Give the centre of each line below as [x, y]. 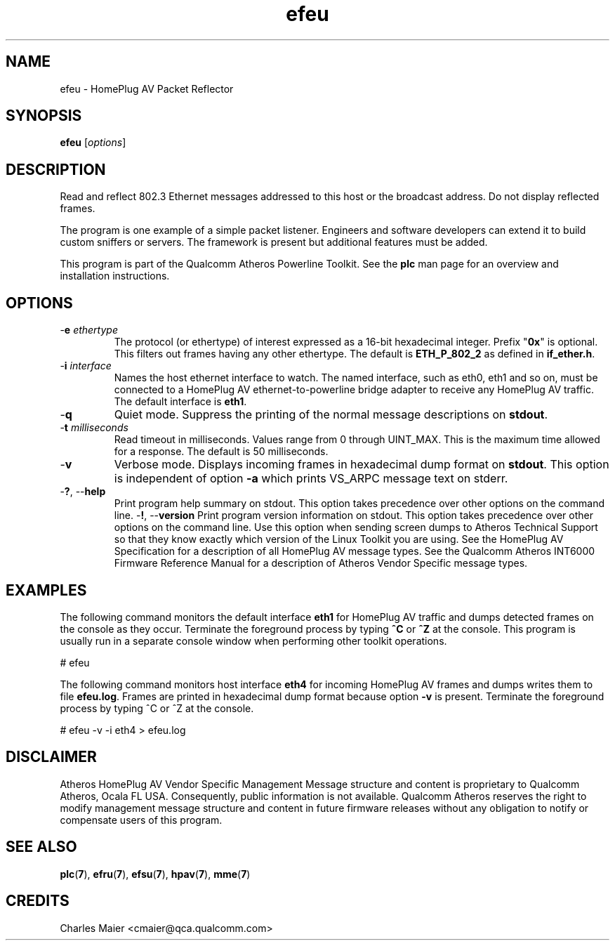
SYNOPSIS [44, 116]
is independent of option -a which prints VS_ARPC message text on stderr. [311, 479]
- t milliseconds [94, 428]
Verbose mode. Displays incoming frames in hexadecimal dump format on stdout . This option [362, 465]
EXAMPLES [46, 590]
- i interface [86, 366]
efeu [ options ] [93, 143]
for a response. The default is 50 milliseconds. [221, 452]
